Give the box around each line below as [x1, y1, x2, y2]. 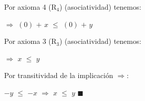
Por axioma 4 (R [4, 2, 57, 12]
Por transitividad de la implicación [4, 70, 113, 81]
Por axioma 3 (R [4, 36, 57, 46]
